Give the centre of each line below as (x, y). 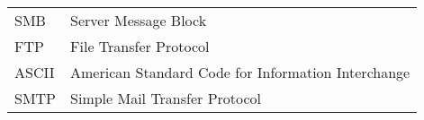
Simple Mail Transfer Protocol (166, 98)
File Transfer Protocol (140, 46)
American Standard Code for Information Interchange (240, 72)
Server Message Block (139, 20)
